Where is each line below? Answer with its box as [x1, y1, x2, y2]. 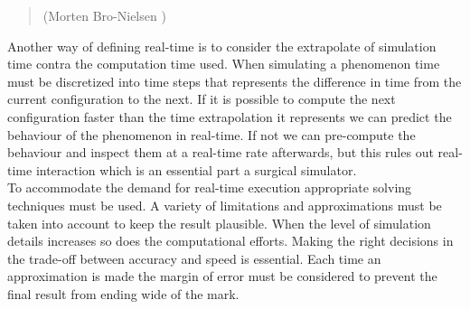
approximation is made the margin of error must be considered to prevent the [7, 267, 437, 286]
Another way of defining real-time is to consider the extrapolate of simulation [7, 36, 437, 55]
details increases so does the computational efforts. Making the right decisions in [7, 231, 454, 250]
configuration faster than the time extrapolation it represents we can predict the [7, 107, 452, 126]
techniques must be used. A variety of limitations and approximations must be [7, 195, 442, 214]
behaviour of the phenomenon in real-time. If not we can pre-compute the [7, 125, 416, 144]
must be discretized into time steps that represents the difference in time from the [7, 71, 462, 90]
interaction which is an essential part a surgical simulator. [35, 160, 357, 179]
